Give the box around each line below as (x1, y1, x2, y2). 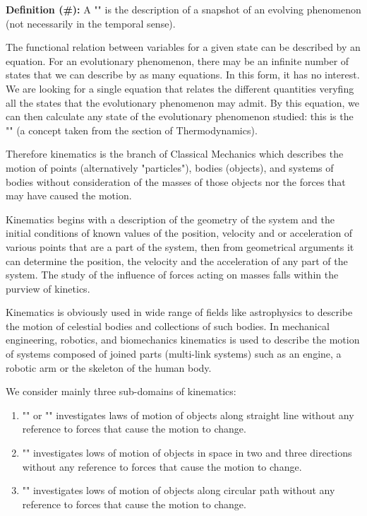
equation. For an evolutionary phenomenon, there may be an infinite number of (6, 53, 349, 68)
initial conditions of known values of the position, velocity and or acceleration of (6, 225, 353, 240)
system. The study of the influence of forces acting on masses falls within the (6, 267, 339, 282)
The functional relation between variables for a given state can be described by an (6, 40, 361, 54)
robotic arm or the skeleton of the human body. (6, 360, 212, 375)
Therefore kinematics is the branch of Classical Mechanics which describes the (6, 146, 344, 161)
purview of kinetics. (6, 281, 90, 295)
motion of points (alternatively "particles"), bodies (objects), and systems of (6, 160, 334, 175)
